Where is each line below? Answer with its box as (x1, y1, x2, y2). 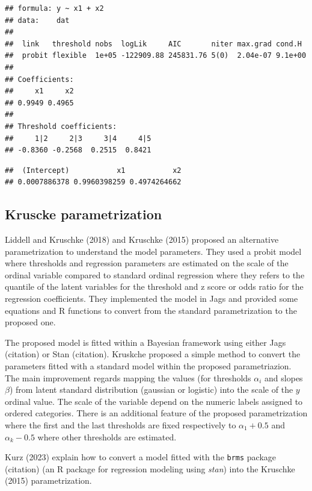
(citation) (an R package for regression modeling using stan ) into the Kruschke (5, 462, 295, 475)
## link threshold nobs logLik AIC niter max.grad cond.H (5, 39, 302, 48)
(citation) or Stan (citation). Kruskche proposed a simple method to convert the (5, 348, 301, 360)
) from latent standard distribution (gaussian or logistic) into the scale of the (9, 383, 293, 396)
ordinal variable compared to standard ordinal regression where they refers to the (5, 268, 305, 281)
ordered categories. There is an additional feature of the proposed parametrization (5, 407, 308, 419)
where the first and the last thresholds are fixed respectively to (5, 419, 236, 431)
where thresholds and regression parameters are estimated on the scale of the (5, 257, 289, 269)
